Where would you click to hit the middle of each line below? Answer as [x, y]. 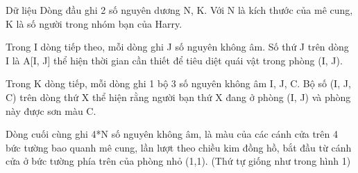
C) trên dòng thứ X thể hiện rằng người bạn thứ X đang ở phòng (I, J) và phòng [178, 97]
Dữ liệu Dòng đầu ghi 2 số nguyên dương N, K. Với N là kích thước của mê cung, [179, 10]
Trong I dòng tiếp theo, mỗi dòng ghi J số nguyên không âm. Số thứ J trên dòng [177, 47]
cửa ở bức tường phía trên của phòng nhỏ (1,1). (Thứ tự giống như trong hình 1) [178, 161]
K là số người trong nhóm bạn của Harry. [94, 23]
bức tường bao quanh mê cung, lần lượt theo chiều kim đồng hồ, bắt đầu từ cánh [179, 147]
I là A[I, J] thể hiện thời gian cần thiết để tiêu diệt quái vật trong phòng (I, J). [174, 60]
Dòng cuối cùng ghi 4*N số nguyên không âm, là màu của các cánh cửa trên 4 [172, 134]
